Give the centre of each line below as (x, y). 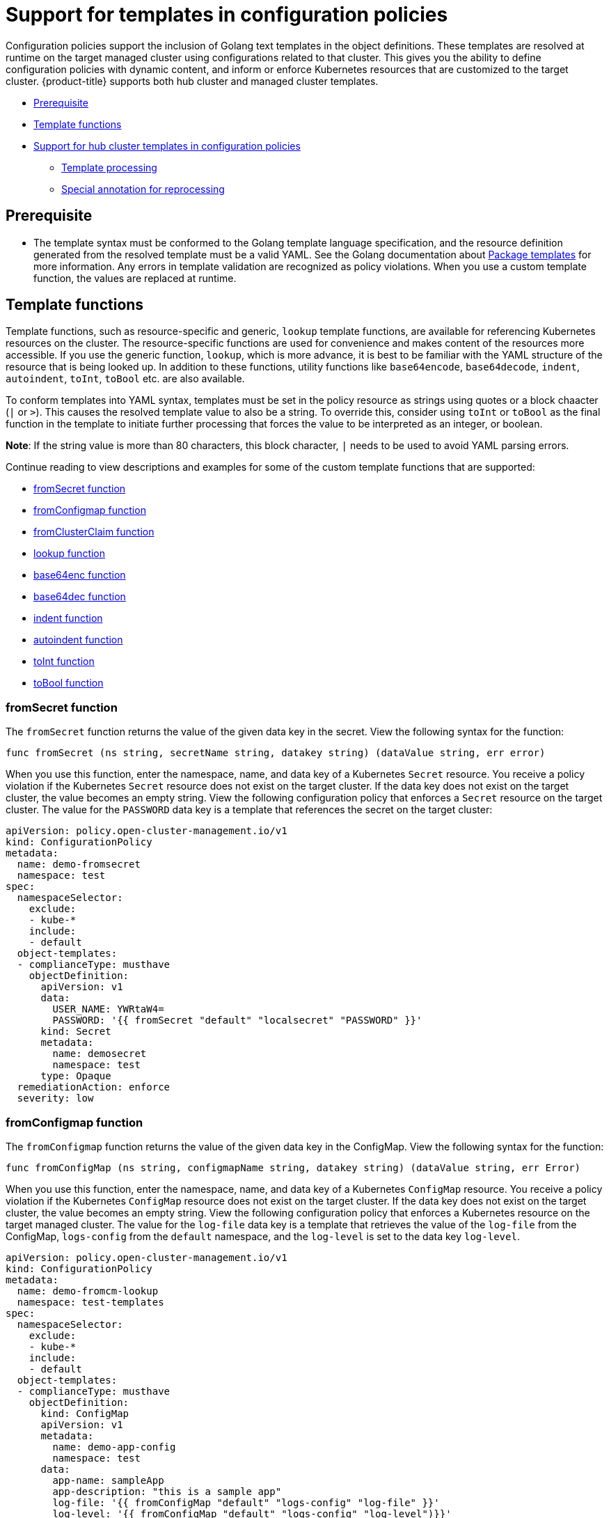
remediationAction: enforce (94, 1087)
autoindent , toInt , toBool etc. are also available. (125, 379)
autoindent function (78, 640)
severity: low (55, 1098)
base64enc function (80, 575)
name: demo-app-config (114, 1447)
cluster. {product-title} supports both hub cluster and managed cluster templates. (192, 81)
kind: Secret (76, 1032)
